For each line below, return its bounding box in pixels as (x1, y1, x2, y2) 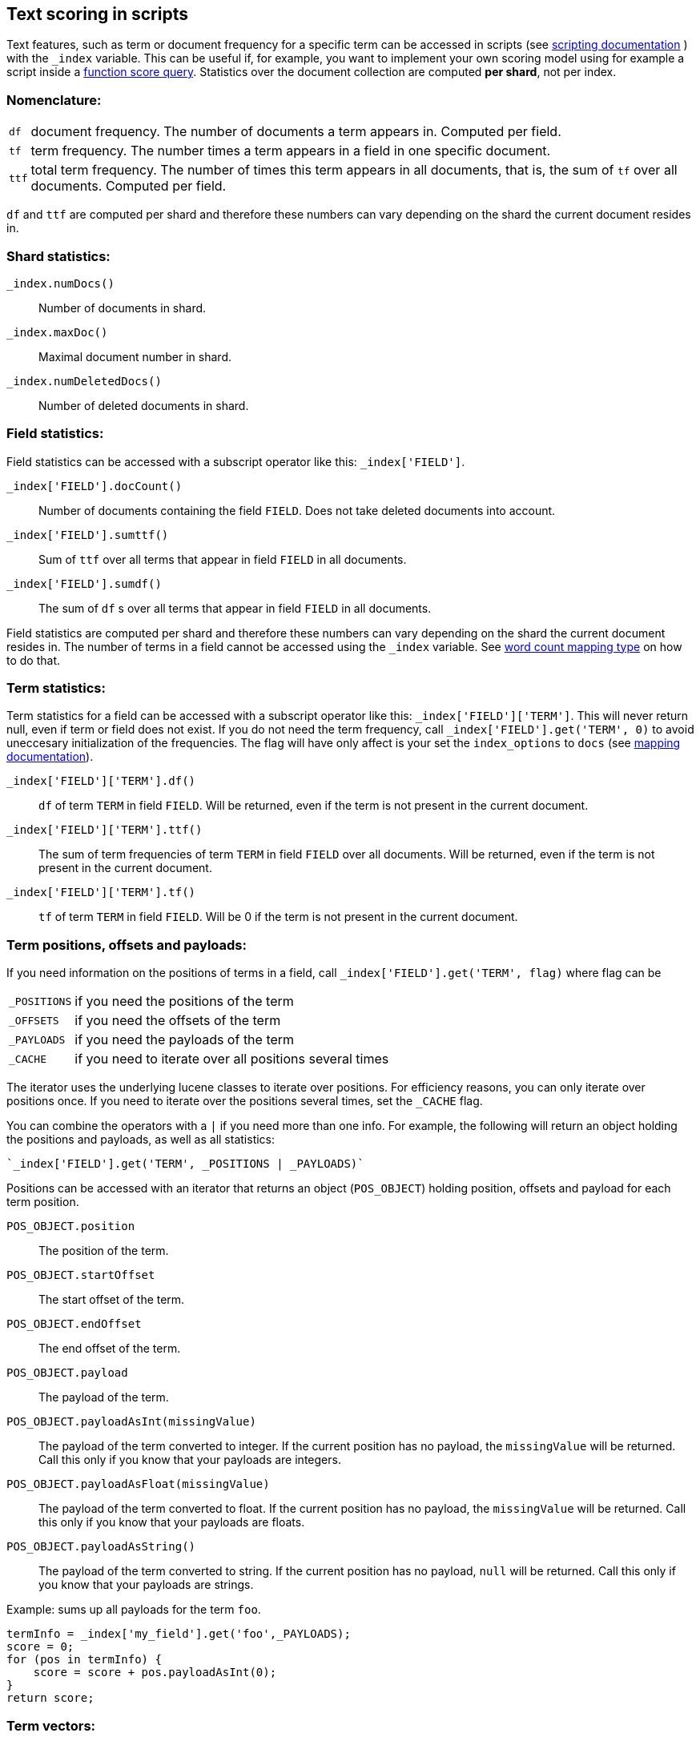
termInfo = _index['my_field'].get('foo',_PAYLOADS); (6, 1627, 351, 1641)
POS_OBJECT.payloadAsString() (6, 1540, 196, 1554)
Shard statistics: (6, 247, 111, 264)
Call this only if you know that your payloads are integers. (38, 1453, 341, 1467)
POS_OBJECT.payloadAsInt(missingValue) (6, 1415, 256, 1429)
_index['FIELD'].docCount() (6, 479, 183, 493)
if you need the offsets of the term (74, 1012, 281, 1029)
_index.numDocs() (6, 276, 115, 290)
